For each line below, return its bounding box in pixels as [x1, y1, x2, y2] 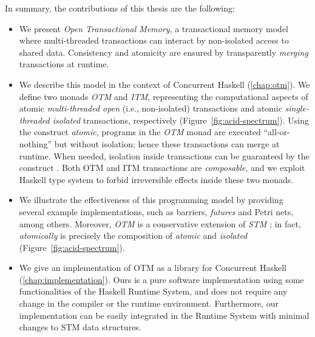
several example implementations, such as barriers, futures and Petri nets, [19, 205, 294, 218]
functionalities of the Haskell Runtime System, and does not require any [19, 285, 288, 298]
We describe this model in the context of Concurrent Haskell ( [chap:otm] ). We [19, 78, 310, 90]
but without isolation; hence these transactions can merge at [54, 137, 280, 150]
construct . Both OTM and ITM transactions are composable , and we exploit [19, 161, 305, 174]
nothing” [19, 137, 52, 150]
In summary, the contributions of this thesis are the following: [5, 2, 235, 14]
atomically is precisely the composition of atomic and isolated [19, 229, 248, 242]
